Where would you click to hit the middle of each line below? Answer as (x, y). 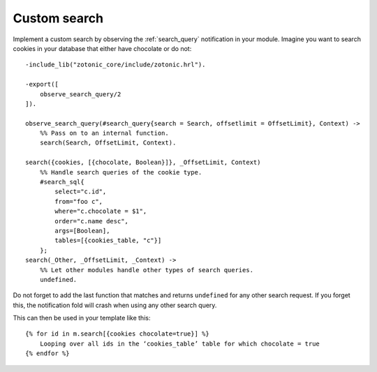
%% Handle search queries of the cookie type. (121, 172)
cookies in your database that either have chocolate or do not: (102, 48)
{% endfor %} (47, 354)
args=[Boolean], (82, 231)
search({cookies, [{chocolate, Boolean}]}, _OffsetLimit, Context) (143, 163)
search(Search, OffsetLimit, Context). (108, 143)
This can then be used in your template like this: (82, 318)
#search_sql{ (62, 182)
